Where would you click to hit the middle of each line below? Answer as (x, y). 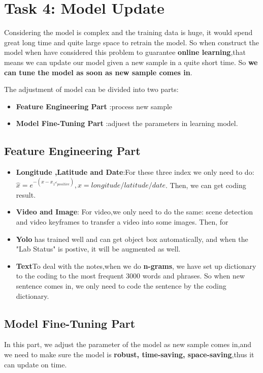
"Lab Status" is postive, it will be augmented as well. (98, 249)
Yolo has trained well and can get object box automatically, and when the (132, 239)
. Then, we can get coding (206, 185)
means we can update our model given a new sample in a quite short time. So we (131, 62)
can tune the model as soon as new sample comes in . (98, 72)
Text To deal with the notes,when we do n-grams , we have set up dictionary (136, 266)
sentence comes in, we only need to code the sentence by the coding (121, 285)
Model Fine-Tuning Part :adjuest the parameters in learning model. (127, 123)
